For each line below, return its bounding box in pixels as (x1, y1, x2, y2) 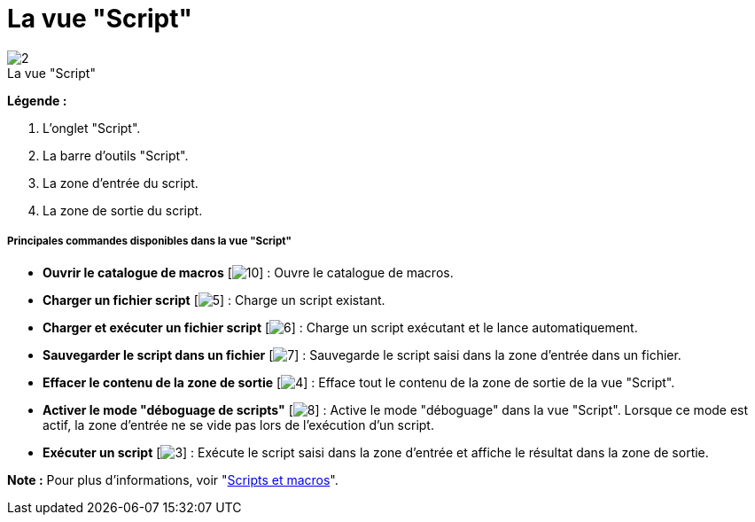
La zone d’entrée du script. (43, 175, 198, 191)
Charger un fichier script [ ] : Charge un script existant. (43, 292, 385, 308)
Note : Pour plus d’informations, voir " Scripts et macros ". (7, 471, 339, 487)
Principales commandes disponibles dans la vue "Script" (7, 235, 292, 248)
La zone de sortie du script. (43, 202, 203, 218)
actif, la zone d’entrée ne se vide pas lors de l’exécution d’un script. (43, 417, 434, 432)
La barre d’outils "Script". (43, 147, 189, 163)
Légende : (7, 92, 67, 108)
